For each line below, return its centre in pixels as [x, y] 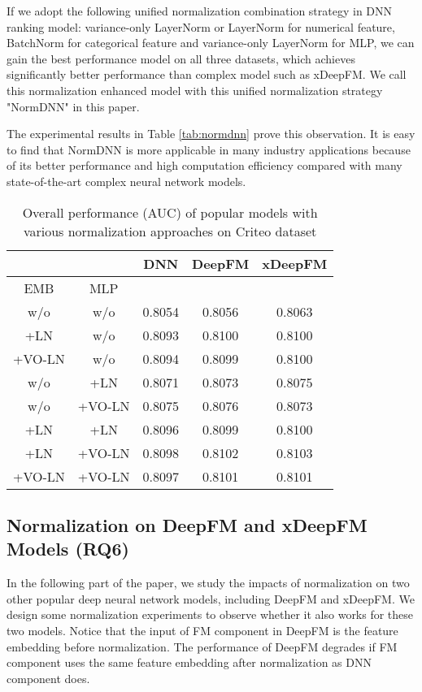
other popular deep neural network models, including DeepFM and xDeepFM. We [211, 598]
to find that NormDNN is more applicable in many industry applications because [209, 149]
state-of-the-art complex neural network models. [126, 181]
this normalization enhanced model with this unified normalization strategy [195, 90]
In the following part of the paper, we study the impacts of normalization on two [208, 583]
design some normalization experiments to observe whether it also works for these [210, 614]
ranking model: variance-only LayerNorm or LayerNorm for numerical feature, [201, 26]
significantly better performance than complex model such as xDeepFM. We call [207, 74]
